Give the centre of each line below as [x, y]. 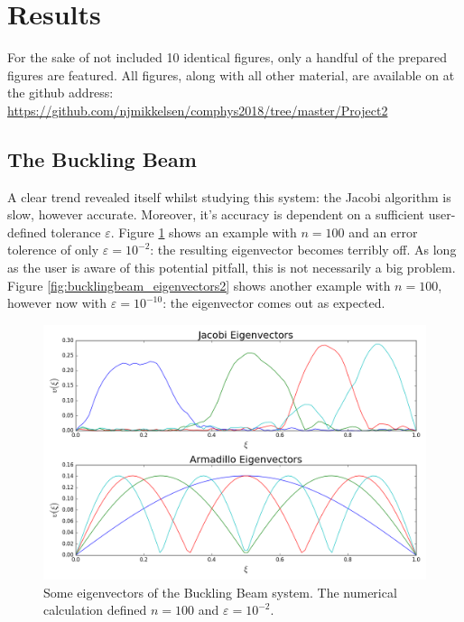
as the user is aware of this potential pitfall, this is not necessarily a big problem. [232, 268]
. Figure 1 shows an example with [204, 232]
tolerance [76, 232]
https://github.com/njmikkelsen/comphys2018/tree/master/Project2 [198, 110]
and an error [383, 232]
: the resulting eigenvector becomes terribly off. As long [303, 250]
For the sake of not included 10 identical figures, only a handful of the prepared [227, 57]
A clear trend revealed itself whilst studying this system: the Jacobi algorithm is [229, 196]
